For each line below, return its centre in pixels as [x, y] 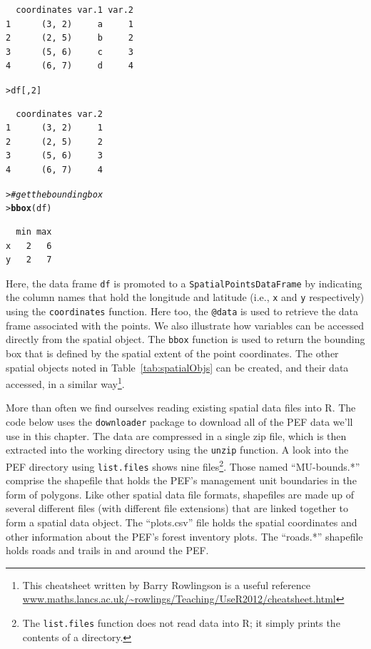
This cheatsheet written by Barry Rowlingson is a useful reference [166, 584]
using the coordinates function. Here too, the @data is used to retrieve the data [182, 311]
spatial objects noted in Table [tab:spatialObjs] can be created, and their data [177, 367]
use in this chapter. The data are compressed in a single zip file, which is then [176, 435]
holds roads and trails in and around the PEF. [107, 550]
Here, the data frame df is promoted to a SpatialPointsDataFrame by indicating [184, 283]
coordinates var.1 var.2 [75, 10]
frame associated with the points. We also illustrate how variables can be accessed [185, 325]
